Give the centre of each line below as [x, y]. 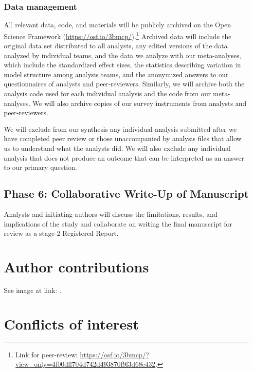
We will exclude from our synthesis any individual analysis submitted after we [120, 129]
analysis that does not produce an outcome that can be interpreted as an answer [124, 157]
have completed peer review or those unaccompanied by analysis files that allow [123, 138]
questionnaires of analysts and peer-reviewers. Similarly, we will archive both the [124, 84]
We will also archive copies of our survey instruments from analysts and [139, 103]
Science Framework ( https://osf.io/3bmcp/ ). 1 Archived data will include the [118, 35]
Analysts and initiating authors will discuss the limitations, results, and [111, 214]
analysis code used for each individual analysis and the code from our [108, 93]
